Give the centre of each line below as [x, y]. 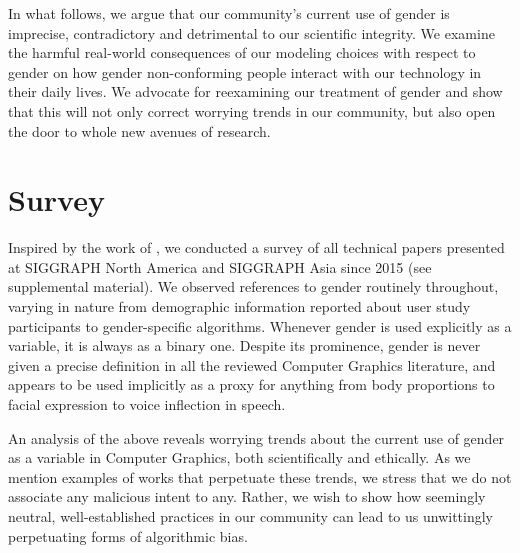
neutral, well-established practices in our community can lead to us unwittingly [250, 516]
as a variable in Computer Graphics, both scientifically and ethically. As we [239, 457]
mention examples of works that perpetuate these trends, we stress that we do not [260, 476]
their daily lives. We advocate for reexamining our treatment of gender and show [255, 91]
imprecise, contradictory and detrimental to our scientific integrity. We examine [251, 32]
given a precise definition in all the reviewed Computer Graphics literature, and [252, 364]
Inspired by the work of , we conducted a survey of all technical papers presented [256, 247]
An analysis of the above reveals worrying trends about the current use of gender [256, 437]
